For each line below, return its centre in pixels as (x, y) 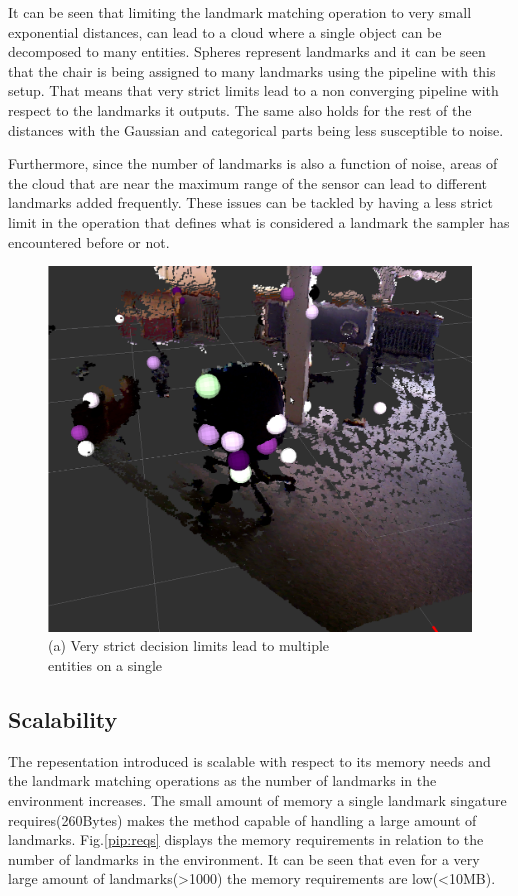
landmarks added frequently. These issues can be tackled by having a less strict (250, 202)
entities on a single (105, 664)
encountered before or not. (89, 241)
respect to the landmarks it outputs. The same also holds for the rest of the (240, 109)
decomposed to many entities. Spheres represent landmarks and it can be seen (247, 51)
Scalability (63, 718)
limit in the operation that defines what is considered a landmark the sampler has (259, 221)
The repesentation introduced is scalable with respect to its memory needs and (249, 760)
